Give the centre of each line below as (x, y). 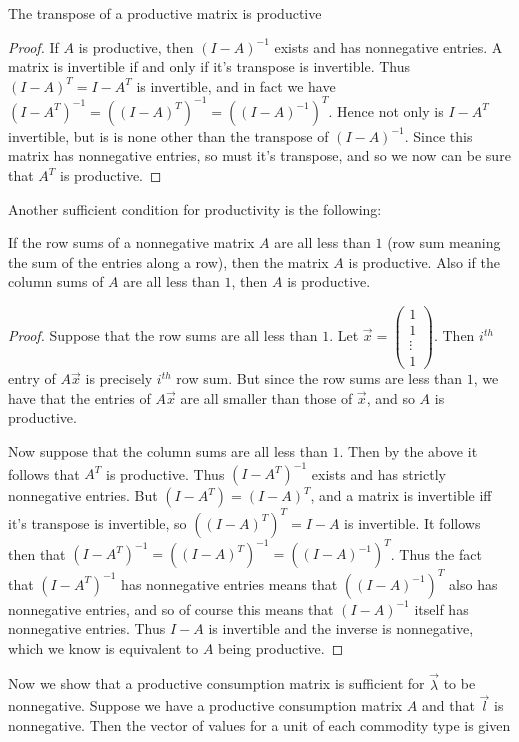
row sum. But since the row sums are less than (319, 378)
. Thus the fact (436, 553)
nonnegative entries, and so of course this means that (171, 608)
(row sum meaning (444, 242)
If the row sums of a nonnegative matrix (131, 242)
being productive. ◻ (281, 647)
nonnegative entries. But (83, 495)
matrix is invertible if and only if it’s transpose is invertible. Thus (209, 66)
